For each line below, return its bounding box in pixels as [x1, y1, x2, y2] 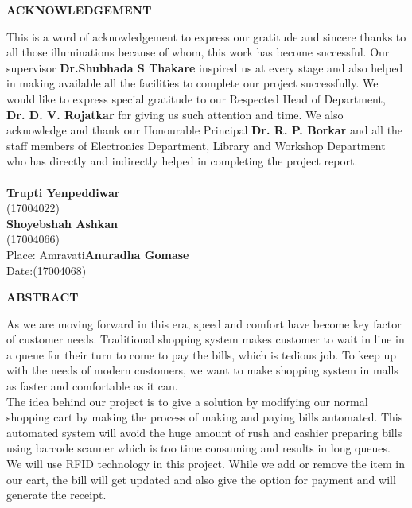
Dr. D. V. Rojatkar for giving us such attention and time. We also [6, 106, 344, 122]
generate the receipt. [6, 487, 107, 503]
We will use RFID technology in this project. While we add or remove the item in [6, 456, 405, 472]
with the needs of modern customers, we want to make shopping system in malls [6, 362, 398, 378]
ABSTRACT [6, 289, 79, 305]
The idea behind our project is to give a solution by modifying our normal [6, 393, 368, 409]
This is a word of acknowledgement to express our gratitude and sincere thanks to [6, 28, 406, 45]
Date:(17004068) [6, 262, 87, 278]
